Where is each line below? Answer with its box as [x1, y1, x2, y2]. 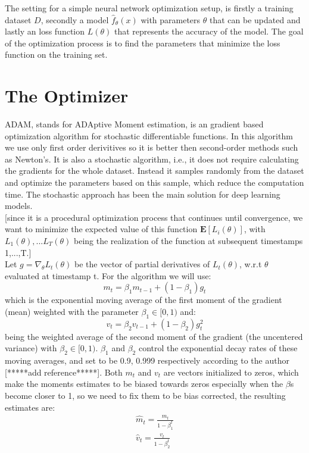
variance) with [5, 342, 57, 354]
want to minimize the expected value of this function [5, 223, 198, 235]
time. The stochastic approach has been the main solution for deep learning [5, 188, 280, 200]
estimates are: [5, 401, 55, 413]
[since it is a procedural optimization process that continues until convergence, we [5, 211, 303, 223]
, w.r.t [239, 258, 262, 270]
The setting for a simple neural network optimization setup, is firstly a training [5, 2, 294, 14]
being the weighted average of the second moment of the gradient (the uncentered [5, 330, 303, 342]
